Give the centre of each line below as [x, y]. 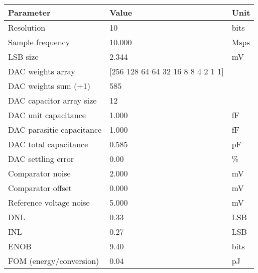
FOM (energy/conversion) [54, 261]
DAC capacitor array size [52, 100]
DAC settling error [41, 159]
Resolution [27, 27]
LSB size [23, 57]
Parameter [29, 12]
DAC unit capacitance [47, 115]
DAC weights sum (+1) [49, 86]
